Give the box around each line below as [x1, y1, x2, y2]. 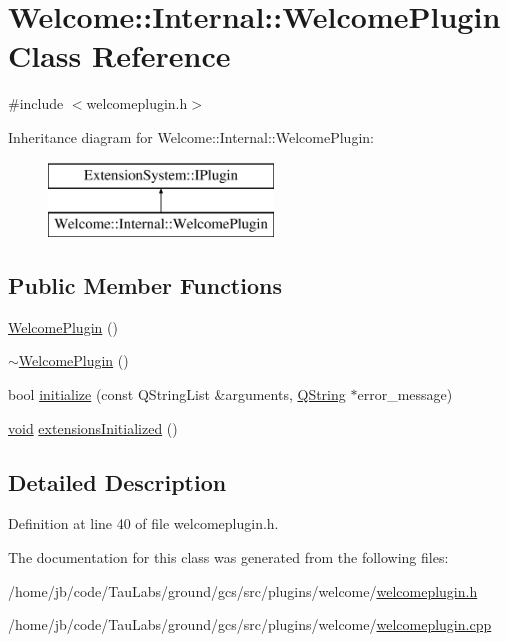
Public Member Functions [8, 270, 282, 301]
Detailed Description [8, 466, 227, 497]
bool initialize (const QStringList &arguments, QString [8, 384, 346, 405]
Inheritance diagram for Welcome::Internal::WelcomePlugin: [8, 126, 374, 147]
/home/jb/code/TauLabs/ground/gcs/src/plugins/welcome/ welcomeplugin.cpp [8, 614, 492, 635]
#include [8, 93, 64, 114]
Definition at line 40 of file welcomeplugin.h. [8, 513, 279, 534]
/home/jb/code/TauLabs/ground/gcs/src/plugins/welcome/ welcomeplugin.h [8, 580, 478, 601]
